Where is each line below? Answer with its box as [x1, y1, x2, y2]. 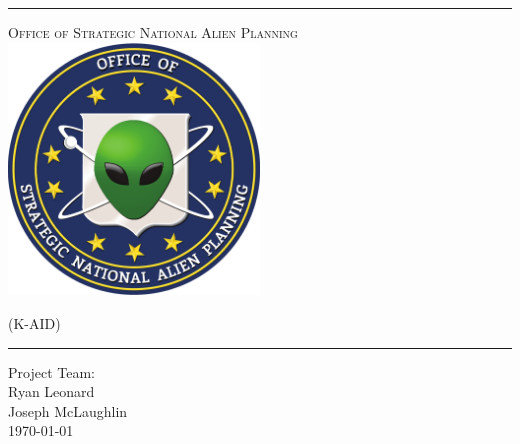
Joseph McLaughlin [8, 400, 128, 421]
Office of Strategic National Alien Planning [8, 22, 298, 42]
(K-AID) [8, 312, 61, 333]
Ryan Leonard [8, 381, 95, 402]
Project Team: [8, 361, 95, 382]
